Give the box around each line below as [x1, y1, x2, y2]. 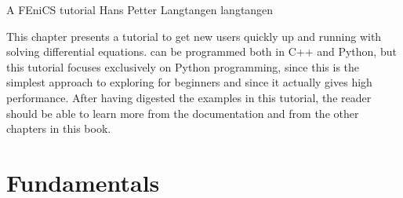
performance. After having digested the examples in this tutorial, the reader [6, 89, 372, 105]
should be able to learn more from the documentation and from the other [6, 104, 359, 121]
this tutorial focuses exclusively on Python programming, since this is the [6, 58, 360, 75]
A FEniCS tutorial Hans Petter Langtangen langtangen [6, 2, 274, 17]
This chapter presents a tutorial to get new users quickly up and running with [6, 27, 382, 44]
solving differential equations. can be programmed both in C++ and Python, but [6, 43, 397, 60]
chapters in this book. [6, 120, 111, 137]
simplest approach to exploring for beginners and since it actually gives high [6, 74, 372, 90]
